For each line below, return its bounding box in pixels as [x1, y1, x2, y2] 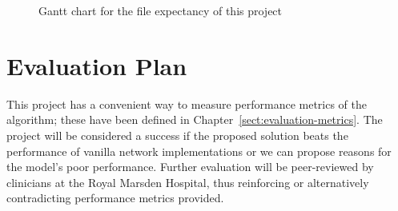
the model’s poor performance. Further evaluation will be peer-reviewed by [6, 158, 374, 175]
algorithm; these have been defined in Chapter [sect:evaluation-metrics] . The [6, 111, 383, 128]
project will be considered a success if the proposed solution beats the [6, 126, 348, 143]
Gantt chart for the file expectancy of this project [38, 2, 283, 18]
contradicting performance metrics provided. [6, 189, 224, 206]
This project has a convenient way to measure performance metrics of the [6, 95, 368, 112]
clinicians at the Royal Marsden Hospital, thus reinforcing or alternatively [6, 173, 369, 190]
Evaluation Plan [6, 49, 187, 82]
